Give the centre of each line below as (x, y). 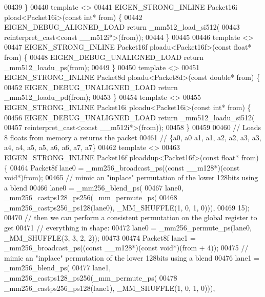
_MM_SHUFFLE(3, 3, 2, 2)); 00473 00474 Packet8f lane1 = (100, 237)
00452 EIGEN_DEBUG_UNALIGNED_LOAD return (91, 87)
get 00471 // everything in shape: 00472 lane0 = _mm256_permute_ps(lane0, (128, 228)
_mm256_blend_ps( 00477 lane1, (58, 268)
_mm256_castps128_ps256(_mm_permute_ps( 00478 (91, 278)
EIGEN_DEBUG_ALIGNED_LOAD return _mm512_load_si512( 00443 (122, 27)
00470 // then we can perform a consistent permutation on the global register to (131, 217)
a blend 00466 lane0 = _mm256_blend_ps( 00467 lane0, (94, 187)
